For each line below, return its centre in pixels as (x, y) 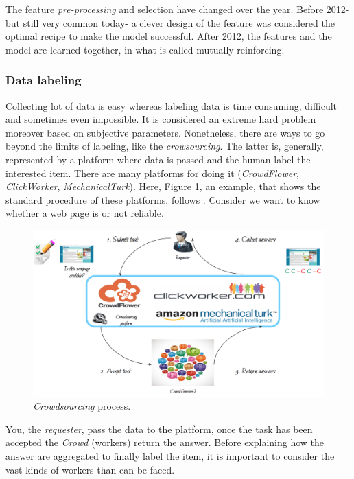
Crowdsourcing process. (82, 406)
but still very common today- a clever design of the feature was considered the (170, 22)
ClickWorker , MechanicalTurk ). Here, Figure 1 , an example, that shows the (163, 186)
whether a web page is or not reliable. (85, 213)
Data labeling (44, 80)
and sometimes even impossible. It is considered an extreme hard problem (161, 119)
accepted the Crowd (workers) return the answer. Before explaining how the (165, 442)
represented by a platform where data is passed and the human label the (158, 159)
